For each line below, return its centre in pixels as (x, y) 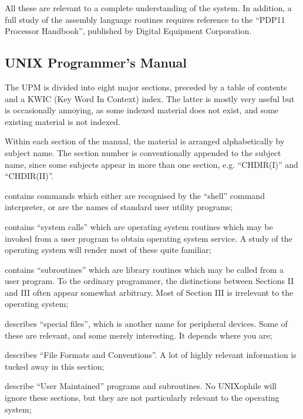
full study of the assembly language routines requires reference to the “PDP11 (145, 19)
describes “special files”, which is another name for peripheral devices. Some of (146, 324)
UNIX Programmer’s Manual (96, 62)
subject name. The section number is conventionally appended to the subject (143, 152)
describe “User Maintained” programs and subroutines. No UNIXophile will (141, 386)
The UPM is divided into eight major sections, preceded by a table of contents (146, 87)
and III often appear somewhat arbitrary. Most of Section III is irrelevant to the (149, 292)
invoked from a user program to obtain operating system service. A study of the (149, 238)
